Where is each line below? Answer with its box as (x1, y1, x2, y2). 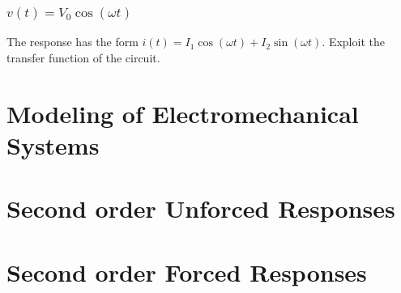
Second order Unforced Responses (6, 192, 395, 225)
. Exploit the (322, 33, 385, 50)
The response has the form (6, 33, 139, 50)
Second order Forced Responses (6, 255, 367, 288)
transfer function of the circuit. (6, 49, 160, 66)
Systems (6, 128, 100, 161)
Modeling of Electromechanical (6, 96, 359, 130)
